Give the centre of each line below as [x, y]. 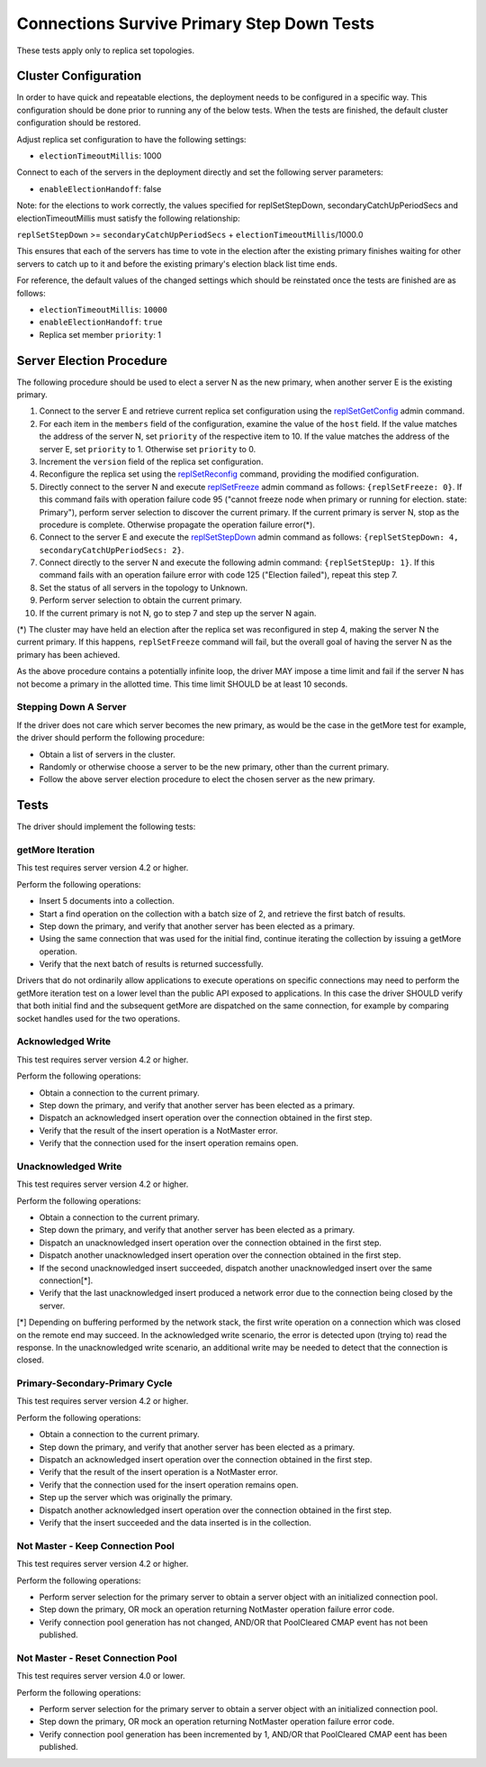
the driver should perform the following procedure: [111, 738]
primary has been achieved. [68, 654]
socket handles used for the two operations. [99, 1018]
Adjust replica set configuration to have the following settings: [131, 139]
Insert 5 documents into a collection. [107, 901]
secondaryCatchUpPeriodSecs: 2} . [112, 550]
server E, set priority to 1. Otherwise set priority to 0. [148, 449]
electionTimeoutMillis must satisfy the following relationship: [128, 218]
